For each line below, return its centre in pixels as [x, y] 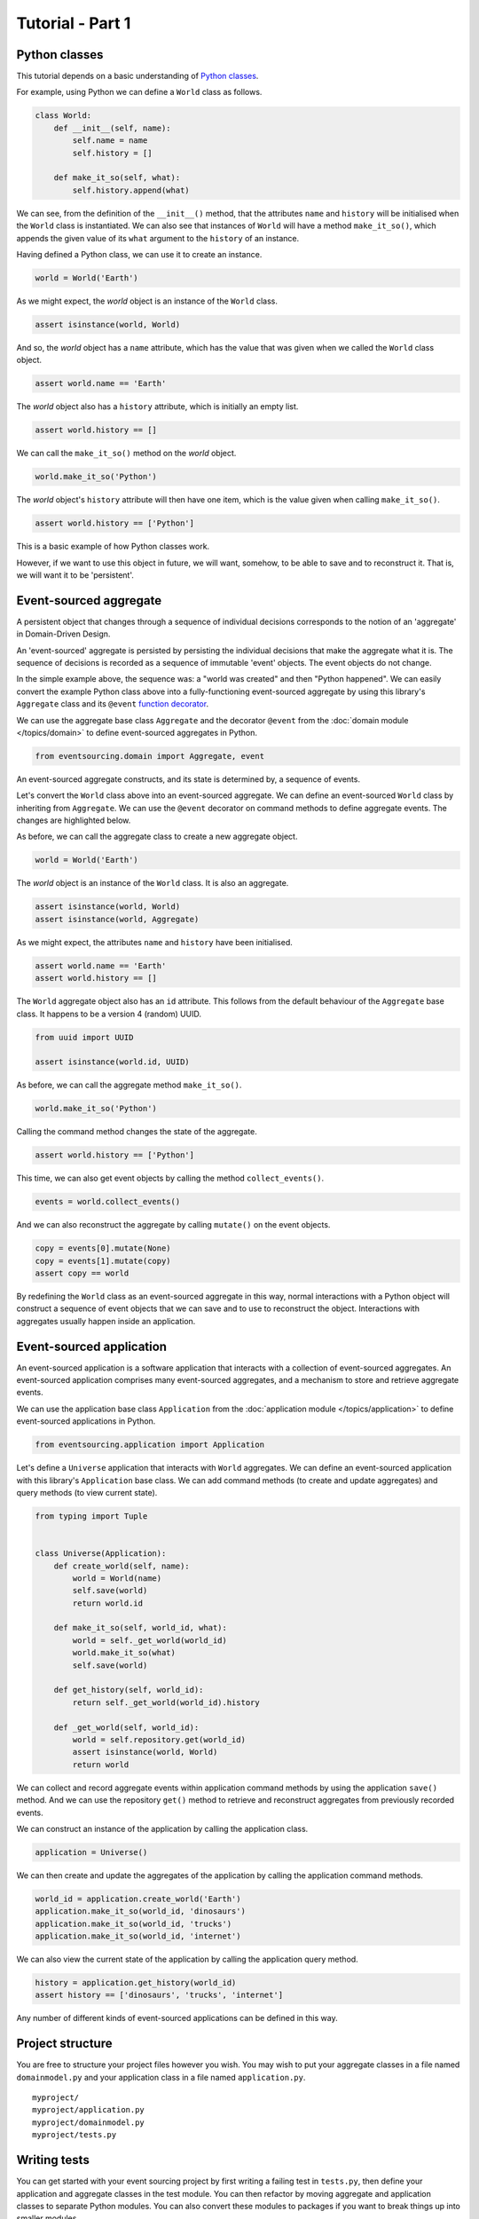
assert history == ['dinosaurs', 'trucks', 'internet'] [159, 1995]
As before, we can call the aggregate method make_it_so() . [129, 1085]
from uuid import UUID [84, 1037]
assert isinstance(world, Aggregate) [117, 919]
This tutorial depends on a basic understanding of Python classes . [137, 76]
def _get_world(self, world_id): [126, 1727]
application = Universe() [91, 1852]
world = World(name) [117, 1578]
